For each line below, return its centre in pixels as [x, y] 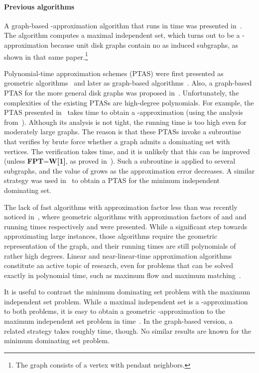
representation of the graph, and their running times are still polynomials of [120, 245]
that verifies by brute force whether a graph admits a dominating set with [117, 141]
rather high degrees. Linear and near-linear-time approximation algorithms [118, 255]
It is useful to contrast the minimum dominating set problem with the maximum [127, 292]
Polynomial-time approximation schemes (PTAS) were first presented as [114, 73]
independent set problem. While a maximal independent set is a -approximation [126, 301]
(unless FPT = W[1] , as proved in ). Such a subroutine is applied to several [120, 161]
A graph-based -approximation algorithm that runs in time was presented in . [123, 25]
